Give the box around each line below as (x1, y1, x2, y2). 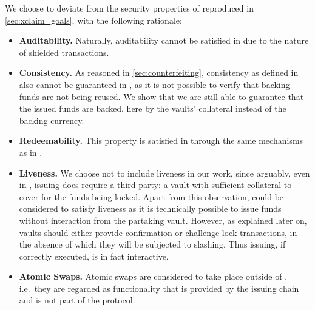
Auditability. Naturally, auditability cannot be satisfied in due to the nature (19, 34, 309, 47)
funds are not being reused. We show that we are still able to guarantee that (19, 90, 304, 103)
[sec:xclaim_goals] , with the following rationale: (5, 13, 182, 26)
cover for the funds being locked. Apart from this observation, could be (19, 190, 284, 203)
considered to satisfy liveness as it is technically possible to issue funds (19, 202, 282, 215)
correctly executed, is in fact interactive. (19, 249, 169, 262)
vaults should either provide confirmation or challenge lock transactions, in (19, 226, 297, 238)
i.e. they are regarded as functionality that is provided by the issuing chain (19, 281, 299, 294)
